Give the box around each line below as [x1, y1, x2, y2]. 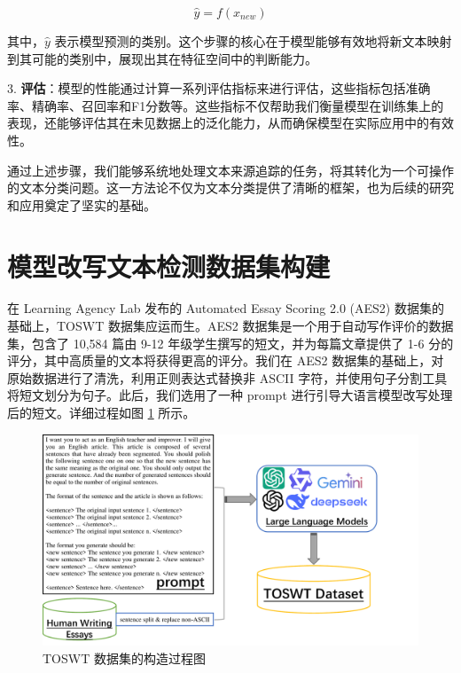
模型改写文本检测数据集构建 [7, 247, 331, 284]
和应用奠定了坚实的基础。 [7, 195, 156, 214]
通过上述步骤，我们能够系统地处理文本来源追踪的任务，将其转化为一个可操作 [7, 160, 454, 179]
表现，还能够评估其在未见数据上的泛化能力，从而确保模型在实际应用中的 [7, 113, 429, 132]
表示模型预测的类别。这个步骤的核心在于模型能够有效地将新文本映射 [54, 32, 452, 50]
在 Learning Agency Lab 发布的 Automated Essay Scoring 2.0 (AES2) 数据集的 [7, 299, 444, 317]
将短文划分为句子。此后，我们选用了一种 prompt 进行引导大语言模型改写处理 [7, 386, 453, 404]
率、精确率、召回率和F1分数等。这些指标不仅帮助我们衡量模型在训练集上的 [7, 96, 444, 114]
